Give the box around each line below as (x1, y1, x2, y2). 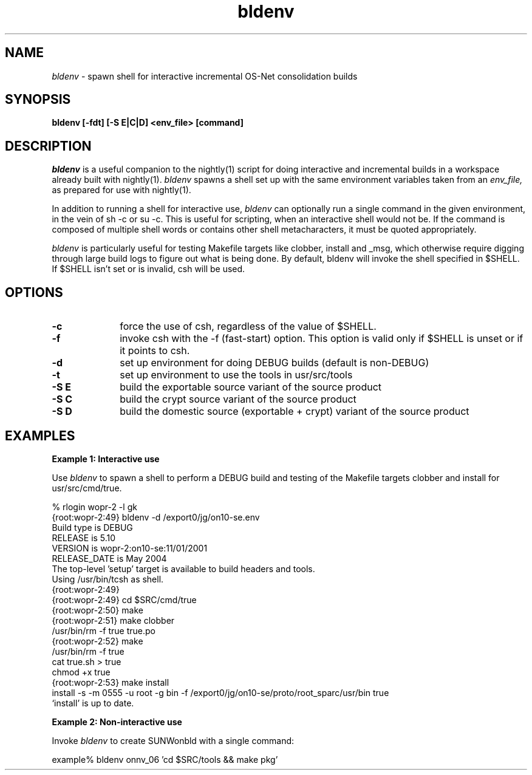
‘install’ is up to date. (52, 697, 134, 708)
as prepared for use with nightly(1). (52, 185, 191, 196)
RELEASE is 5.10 (52, 532, 116, 543)
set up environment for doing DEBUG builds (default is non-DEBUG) (120, 357, 429, 369)
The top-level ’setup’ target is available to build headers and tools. (52, 563, 315, 574)
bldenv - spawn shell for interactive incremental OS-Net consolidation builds (52, 70, 358, 81)
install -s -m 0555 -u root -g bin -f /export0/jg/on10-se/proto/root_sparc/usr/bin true (52, 687, 389, 698)
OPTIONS (5, 284, 63, 300)
